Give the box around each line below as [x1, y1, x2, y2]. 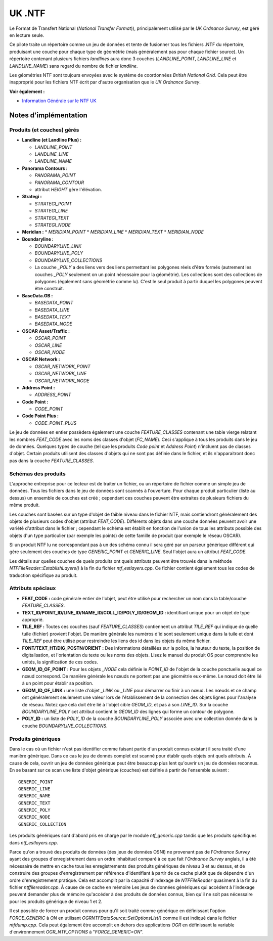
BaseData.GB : [22, 292, 53, 298]
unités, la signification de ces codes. [22, 659, 98, 665]
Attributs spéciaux [9, 585, 56, 592]
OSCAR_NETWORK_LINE [34, 371, 87, 377]
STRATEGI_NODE [34, 221, 71, 228]
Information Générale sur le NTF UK [22, 98, 97, 104]
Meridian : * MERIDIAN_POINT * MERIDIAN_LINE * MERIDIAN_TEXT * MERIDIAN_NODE [22, 229, 204, 235]
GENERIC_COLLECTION [18, 821, 67, 827]
